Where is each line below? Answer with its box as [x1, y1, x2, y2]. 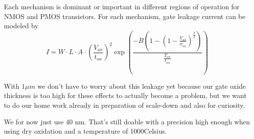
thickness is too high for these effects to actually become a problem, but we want [4, 90, 247, 100]
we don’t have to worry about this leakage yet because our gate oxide [37, 80, 246, 91]
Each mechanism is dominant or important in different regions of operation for [4, 1, 240, 11]
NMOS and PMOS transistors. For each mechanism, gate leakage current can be [4, 11, 246, 21]
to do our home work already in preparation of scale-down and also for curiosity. [4, 99, 245, 110]
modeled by [4, 20, 39, 31]
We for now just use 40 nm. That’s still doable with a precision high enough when [4, 116, 250, 126]
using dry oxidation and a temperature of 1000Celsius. [4, 126, 167, 136]
